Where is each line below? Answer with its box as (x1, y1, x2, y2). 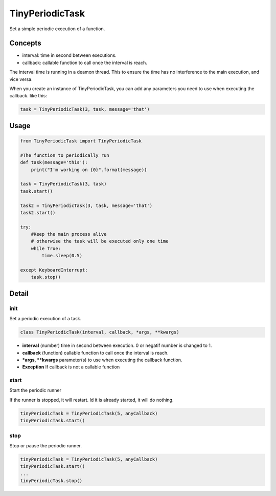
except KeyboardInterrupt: (20, 267, 88, 273)
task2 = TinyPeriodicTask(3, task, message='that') (20, 202, 153, 209)
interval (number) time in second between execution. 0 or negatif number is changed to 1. (22, 342, 212, 348)
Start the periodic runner (9, 387, 61, 394)
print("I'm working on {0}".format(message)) (31, 167, 147, 173)
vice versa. (9, 76, 33, 82)
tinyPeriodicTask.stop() (20, 478, 83, 484)
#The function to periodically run (20, 152, 109, 158)
